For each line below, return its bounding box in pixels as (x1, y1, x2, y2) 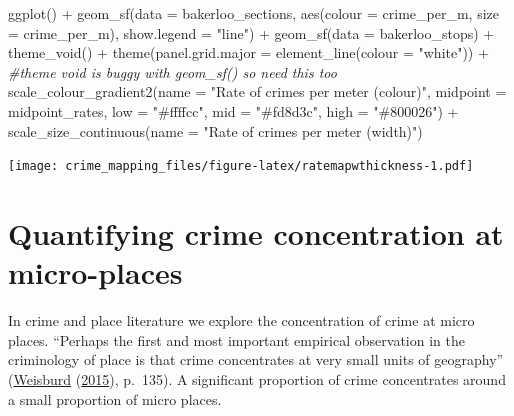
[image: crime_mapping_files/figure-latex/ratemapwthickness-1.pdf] (8, 159, 474, 174)
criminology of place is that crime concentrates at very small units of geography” (8, 349, 504, 370)
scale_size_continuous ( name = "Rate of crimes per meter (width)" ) (8, 120, 423, 141)
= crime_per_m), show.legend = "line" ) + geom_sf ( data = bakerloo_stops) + (8, 22, 495, 43)
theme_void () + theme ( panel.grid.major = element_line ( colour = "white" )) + (8, 42, 489, 63)
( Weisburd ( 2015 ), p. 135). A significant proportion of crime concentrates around (8, 368, 506, 389)
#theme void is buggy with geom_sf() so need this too (8, 61, 337, 82)
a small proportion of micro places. (8, 388, 222, 409)
